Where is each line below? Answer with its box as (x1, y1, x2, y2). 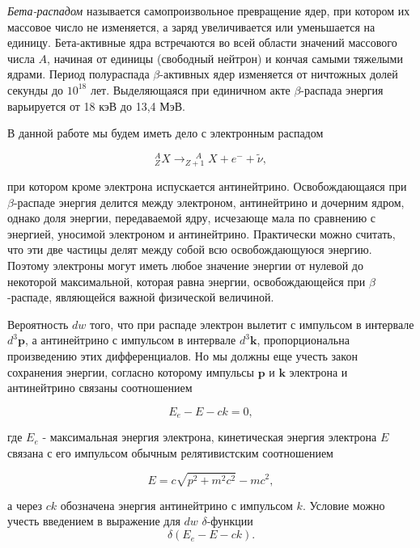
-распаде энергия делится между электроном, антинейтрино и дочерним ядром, (13, 193, 405, 210)
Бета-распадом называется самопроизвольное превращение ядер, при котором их (7, 2, 410, 19)
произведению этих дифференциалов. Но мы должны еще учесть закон (7, 347, 358, 364)
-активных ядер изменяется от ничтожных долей (159, 65, 398, 82)
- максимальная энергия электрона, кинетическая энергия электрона (42, 428, 377, 445)
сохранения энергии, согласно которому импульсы (7, 363, 254, 380)
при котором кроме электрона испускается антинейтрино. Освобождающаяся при (7, 177, 407, 194)
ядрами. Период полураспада (7, 65, 150, 82)
